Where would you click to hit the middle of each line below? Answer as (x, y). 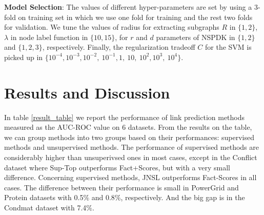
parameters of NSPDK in (196, 37)
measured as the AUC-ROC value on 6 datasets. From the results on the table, (128, 127)
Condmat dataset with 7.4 (45, 208)
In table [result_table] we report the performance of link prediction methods (125, 117)
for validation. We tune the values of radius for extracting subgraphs (112, 27)
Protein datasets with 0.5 (44, 197)
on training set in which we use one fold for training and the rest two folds (135, 17)
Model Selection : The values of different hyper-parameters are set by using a (128, 7)
